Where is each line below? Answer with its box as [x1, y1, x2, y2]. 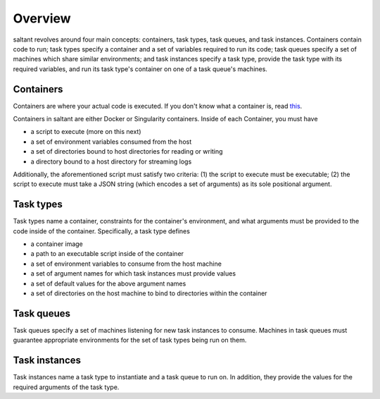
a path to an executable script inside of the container [30, 250, 184, 258]
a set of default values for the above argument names [30, 279, 186, 288]
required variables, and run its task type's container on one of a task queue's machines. [13, 64, 267, 73]
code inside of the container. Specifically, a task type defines [13, 226, 190, 235]
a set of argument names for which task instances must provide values [30, 269, 236, 278]
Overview [13, 11, 71, 26]
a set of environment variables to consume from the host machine [30, 259, 222, 268]
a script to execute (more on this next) [30, 128, 141, 136]
